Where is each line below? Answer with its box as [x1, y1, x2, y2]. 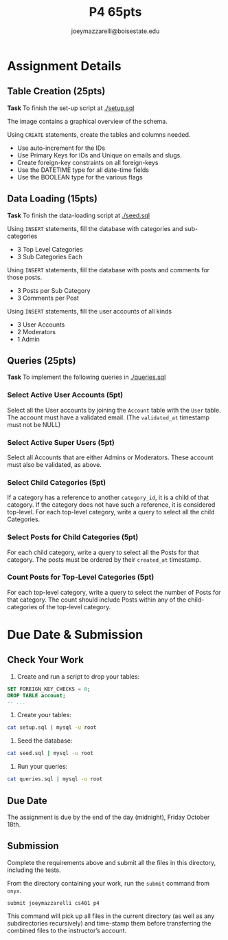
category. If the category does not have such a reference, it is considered [7, 501, 216, 509]
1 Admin [16, 335, 40, 343]
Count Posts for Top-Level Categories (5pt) [7, 572, 155, 582]
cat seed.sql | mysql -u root [7, 750, 94, 757]
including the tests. [7, 866, 61, 874]
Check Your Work [7, 654, 84, 666]
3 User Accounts [16, 320, 65, 329]
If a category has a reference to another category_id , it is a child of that [7, 493, 209, 502]
